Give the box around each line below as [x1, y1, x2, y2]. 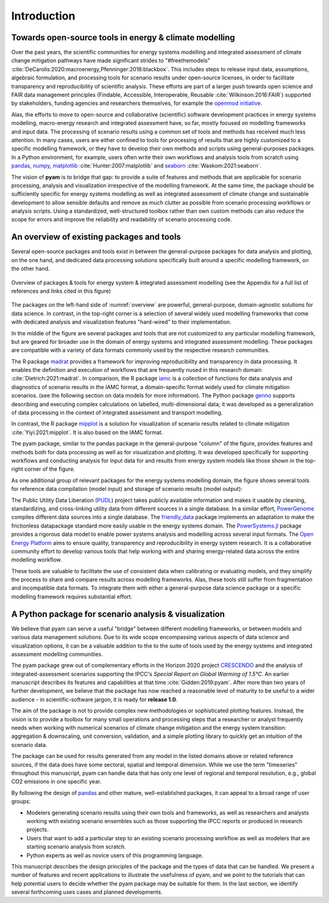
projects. [26, 826, 49, 833]
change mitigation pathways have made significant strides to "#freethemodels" [11, 57, 210, 64]
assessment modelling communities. [11, 650, 103, 658]
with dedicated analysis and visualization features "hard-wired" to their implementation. [11, 318, 232, 326]
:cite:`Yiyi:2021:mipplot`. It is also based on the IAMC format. [11, 429, 163, 436]
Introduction [11, 9, 76, 23]
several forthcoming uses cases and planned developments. [11, 888, 163, 896]
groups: [11, 798, 31, 805]
